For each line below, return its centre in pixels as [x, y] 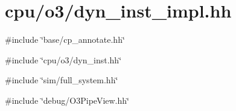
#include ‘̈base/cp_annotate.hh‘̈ [65, 40]
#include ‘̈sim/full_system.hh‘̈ [62, 80]
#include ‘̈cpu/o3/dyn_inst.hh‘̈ [63, 59]
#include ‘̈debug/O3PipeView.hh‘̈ [67, 100]
